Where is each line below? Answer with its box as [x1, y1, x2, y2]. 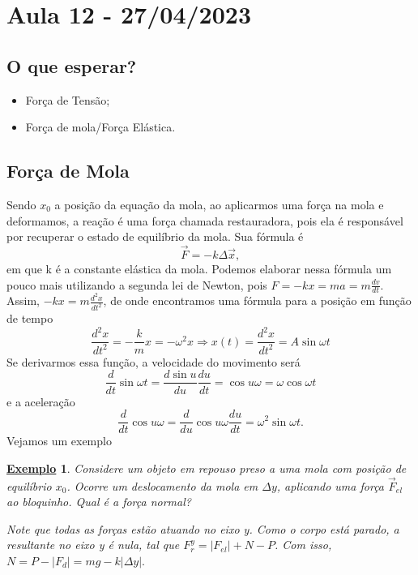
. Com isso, [275, 536, 332, 553]
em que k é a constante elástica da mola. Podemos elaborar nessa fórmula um [6, 260, 392, 277]
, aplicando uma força [276, 477, 385, 494]
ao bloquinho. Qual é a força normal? [6, 493, 191, 510]
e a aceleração [6, 393, 75, 410]
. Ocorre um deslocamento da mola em [66, 477, 258, 494]
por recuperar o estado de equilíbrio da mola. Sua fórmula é [6, 228, 304, 245]
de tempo [6, 310, 53, 327]
